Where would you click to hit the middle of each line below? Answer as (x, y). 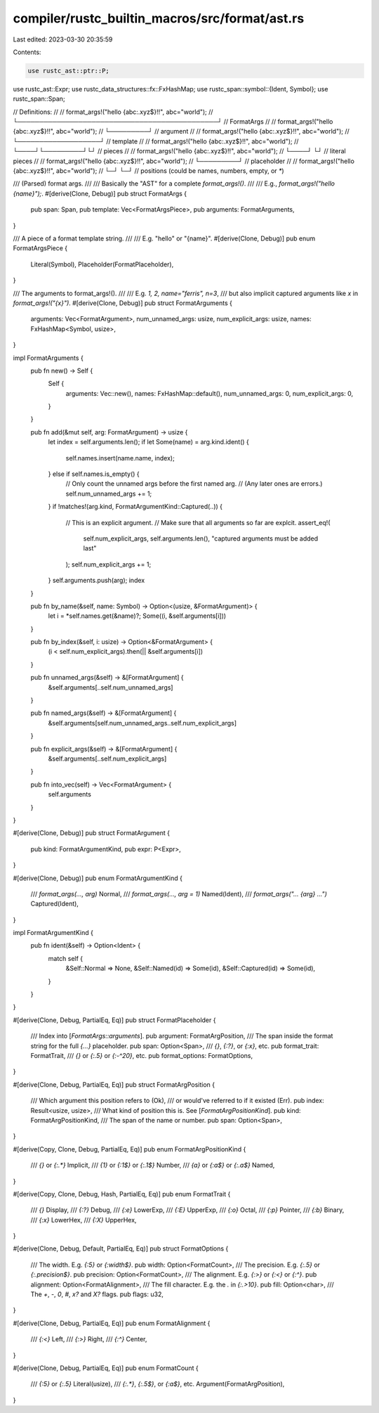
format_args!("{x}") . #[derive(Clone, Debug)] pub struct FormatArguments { (123, 303)
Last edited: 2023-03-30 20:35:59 (63, 39)
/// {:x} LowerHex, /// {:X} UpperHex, (84, 1220)
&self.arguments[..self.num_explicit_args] (107, 759)
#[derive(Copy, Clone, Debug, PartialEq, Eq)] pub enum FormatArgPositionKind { (129, 1149)
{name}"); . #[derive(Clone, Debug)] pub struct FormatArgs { (100, 193)
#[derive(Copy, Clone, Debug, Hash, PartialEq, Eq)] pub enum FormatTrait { (122, 1194)
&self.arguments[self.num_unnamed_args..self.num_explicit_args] (142, 723)
